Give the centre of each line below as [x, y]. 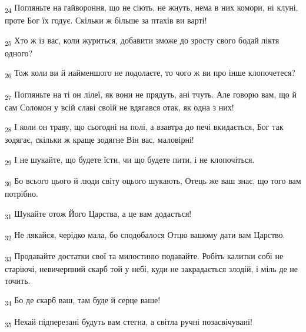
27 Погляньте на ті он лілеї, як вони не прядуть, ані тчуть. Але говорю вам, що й [151, 95]
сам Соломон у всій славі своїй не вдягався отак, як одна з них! [119, 107]
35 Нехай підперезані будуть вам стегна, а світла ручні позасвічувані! [129, 322]
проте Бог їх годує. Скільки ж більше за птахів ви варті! [106, 20]
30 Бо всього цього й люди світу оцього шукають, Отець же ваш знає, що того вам [153, 181]
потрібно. [21, 194]
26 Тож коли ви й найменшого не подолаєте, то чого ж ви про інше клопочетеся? [150, 73]
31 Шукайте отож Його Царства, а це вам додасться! [98, 214]
